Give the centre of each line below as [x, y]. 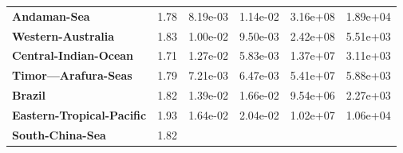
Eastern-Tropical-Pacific [79, 114]
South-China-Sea [59, 134]
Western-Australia [63, 35]
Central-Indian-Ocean [73, 55]
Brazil [29, 95]
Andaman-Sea [51, 16]
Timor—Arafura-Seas [72, 75]
